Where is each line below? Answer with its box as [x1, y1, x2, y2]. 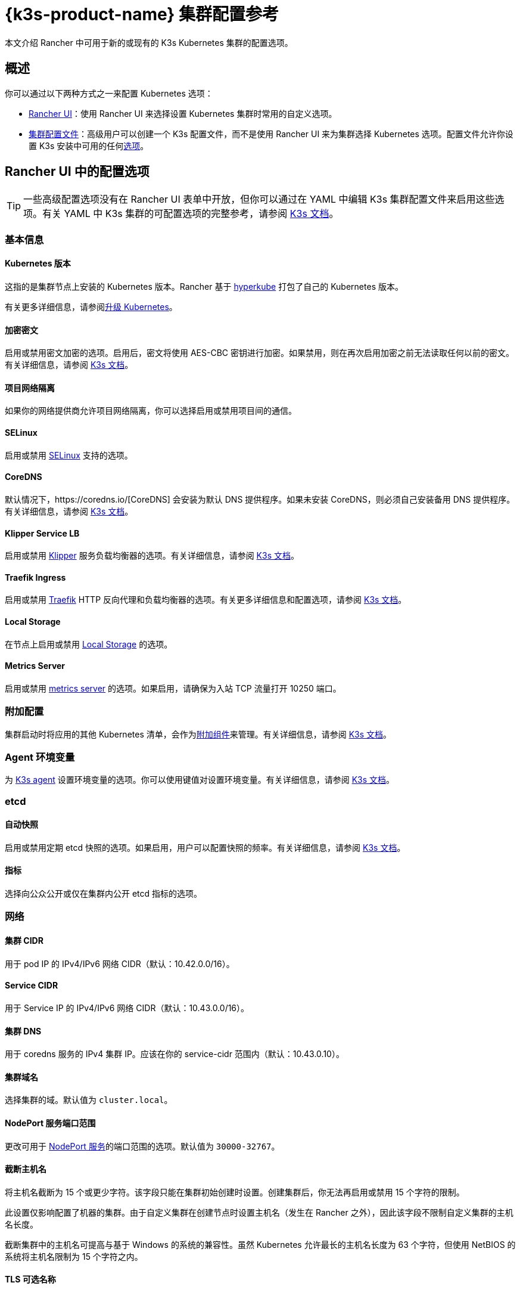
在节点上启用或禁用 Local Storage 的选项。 [5, 639, 173, 649]
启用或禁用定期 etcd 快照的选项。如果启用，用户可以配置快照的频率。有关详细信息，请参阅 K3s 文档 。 [5, 842, 406, 853]
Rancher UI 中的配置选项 [5, 164, 150, 179]
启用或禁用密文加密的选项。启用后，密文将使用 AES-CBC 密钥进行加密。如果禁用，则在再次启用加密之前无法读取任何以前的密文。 [5, 348, 514, 358]
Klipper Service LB [5, 528, 80, 538]
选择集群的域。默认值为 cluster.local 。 [5, 1095, 173, 1105]
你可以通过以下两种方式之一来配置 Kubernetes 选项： [5, 88, 213, 98]
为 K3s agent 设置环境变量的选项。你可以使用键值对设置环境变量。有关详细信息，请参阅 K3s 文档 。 [5, 774, 395, 785]
